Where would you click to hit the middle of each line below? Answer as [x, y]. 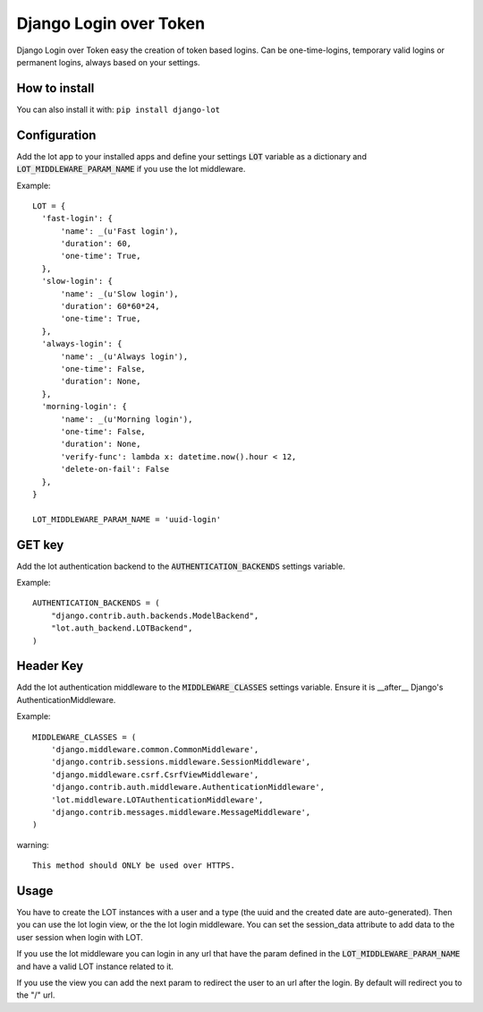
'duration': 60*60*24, [110, 306]
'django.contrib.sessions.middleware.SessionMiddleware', [181, 762]
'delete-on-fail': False [115, 469]
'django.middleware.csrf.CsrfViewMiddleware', [155, 774]
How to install [55, 88]
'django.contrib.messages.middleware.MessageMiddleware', [181, 812]
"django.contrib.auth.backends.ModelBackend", [155, 615]
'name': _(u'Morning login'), [127, 419]
